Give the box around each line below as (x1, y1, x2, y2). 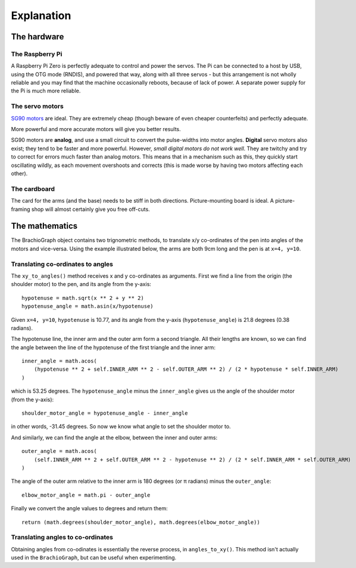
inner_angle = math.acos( (21, 358, 98, 365)
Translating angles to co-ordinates (11, 533, 113, 542)
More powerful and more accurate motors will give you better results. (11, 126, 181, 133)
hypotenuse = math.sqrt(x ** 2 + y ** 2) (21, 294, 144, 301)
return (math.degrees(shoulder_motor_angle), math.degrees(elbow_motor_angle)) (21, 519, 260, 526)
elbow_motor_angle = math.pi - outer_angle (21, 492, 151, 498)
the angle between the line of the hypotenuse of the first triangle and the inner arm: (11, 343, 216, 351)
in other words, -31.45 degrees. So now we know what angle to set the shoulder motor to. (11, 423, 232, 430)
